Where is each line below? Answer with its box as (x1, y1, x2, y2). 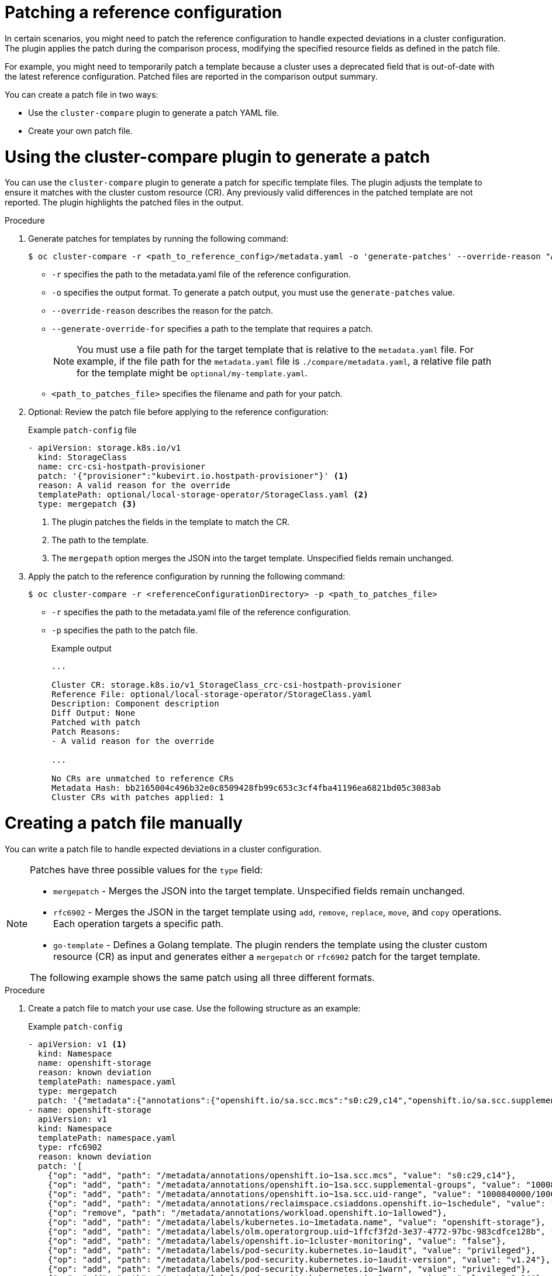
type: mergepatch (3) (37, 499, 137, 509)
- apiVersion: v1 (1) (28, 1039, 127, 1049)
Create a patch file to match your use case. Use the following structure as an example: (28, 1003, 361, 1013)
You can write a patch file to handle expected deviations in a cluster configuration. (5, 843, 322, 854)
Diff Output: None (51, 708, 136, 718)
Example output (51, 643, 112, 654)
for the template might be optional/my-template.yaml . (77, 367, 308, 379)
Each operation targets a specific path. (53, 917, 224, 929)
